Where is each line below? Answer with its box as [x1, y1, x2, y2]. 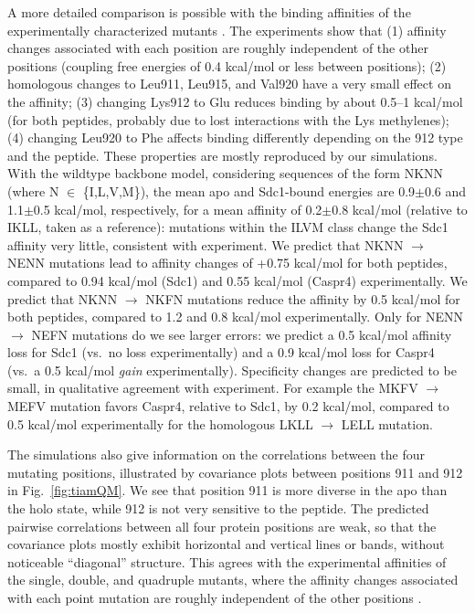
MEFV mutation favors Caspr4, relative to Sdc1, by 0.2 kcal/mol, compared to [7, 396, 449, 416]
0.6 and [424, 181, 467, 200]
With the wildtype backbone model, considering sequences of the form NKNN [7, 164, 444, 183]
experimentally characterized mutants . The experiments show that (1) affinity [7, 20, 447, 39]
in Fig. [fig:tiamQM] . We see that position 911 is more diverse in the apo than [7, 481, 448, 500]
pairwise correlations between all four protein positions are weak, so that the [7, 516, 437, 535]
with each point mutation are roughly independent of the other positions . [7, 588, 422, 607]
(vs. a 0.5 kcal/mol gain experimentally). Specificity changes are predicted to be [7, 360, 457, 379]
